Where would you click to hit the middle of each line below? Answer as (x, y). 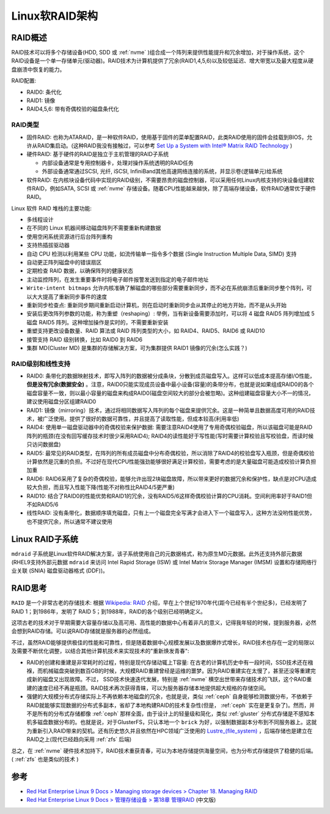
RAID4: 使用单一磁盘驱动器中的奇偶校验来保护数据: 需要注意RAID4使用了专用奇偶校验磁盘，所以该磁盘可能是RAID (170, 427)
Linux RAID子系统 (45, 539)
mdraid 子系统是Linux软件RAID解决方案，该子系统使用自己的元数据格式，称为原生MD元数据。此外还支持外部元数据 (157, 553)
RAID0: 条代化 (44, 92)
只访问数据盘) (44, 444)
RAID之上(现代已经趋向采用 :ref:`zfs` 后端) (79, 739)
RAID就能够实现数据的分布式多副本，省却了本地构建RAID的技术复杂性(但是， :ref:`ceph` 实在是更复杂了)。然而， (168, 705)
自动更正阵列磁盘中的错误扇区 (64, 263)
